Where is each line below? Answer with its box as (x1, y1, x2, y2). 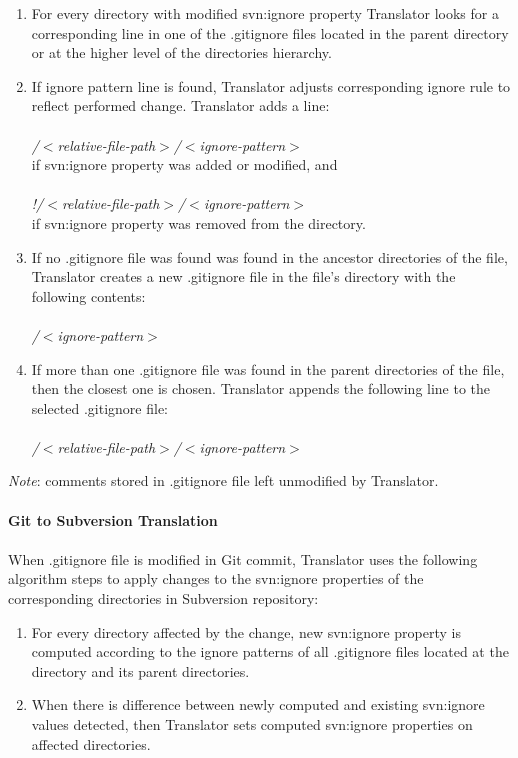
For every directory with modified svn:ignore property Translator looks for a (31, 3, 499, 23)
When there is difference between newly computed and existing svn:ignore (31, 694, 485, 715)
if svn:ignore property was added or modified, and (31, 154, 338, 175)
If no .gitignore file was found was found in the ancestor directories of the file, (31, 246, 508, 267)
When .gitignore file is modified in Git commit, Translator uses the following (8, 548, 478, 569)
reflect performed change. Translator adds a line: (31, 95, 330, 116)
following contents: (31, 285, 146, 306)
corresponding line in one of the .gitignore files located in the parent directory (31, 22, 509, 43)
